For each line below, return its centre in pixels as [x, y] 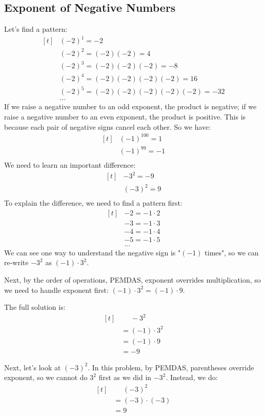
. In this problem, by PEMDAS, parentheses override [171, 367]
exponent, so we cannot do [46, 377]
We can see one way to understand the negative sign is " [93, 252]
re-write [16, 262]
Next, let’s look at [33, 367]
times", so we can [232, 252]
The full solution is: [35, 307]
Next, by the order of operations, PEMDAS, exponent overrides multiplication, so [132, 279]
